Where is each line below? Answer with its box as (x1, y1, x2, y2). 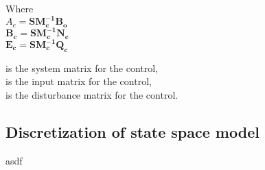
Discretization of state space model (5, 121, 260, 142)
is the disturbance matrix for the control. (5, 87, 178, 101)
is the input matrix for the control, (5, 74, 152, 88)
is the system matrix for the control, (5, 60, 158, 75)
